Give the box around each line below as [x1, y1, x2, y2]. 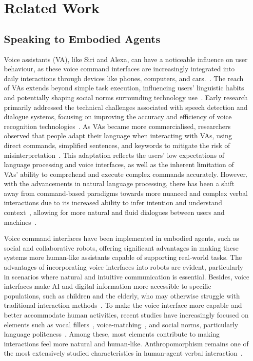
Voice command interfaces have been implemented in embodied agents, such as [4, 233, 239, 243]
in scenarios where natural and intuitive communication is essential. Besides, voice [4, 271, 250, 281]
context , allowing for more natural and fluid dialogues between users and [4, 207, 225, 217]
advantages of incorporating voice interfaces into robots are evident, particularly [4, 262, 243, 272]
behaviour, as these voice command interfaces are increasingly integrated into [4, 64, 235, 74]
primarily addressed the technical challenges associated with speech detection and [4, 102, 248, 112]
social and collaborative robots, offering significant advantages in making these [4, 242, 239, 253]
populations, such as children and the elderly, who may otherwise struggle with [4, 290, 240, 300]
